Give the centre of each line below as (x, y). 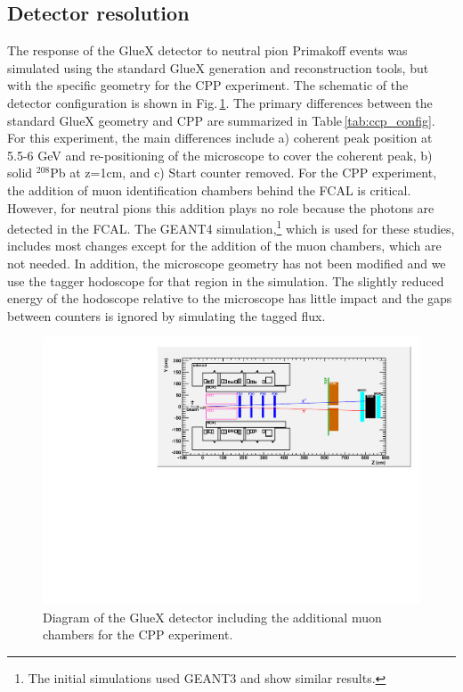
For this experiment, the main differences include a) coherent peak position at (220, 138)
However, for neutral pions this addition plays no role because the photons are (221, 207)
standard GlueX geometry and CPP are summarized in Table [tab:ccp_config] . (221, 120)
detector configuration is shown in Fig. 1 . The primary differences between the (220, 102)
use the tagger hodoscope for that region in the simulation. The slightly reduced (226, 280)
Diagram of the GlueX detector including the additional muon (212, 617)
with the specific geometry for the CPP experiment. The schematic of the (208, 85)
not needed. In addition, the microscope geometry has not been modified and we (227, 263)
